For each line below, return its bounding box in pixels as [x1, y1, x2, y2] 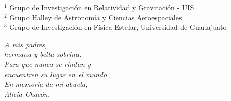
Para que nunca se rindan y [4, 58, 91, 69]
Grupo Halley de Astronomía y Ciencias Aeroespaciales [9, 12, 182, 22]
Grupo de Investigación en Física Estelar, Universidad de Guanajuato [9, 22, 227, 32]
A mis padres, [4, 39, 47, 49]
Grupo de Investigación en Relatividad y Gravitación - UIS [9, 2, 194, 12]
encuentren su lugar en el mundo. [4, 69, 109, 79]
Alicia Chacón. [4, 88, 50, 99]
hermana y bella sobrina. [4, 49, 82, 59]
